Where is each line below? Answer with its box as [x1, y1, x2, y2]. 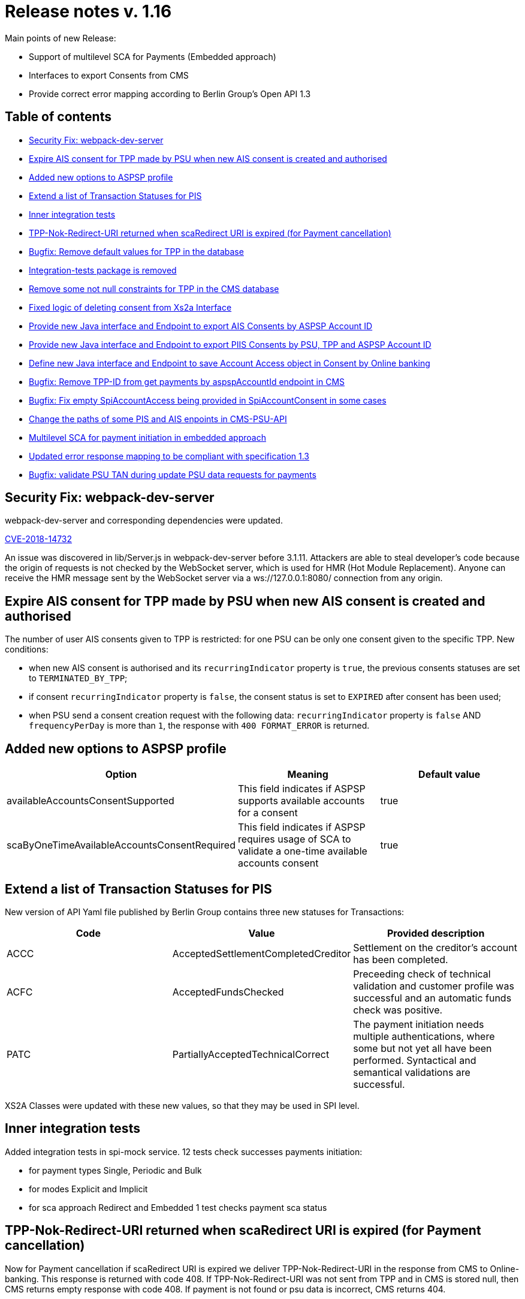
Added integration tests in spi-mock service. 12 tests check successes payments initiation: [5, 1146, 363, 1157]
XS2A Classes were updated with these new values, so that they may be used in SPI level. [5, 1100, 360, 1111]
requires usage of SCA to [237, 833, 351, 846]
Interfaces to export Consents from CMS [29, 70, 189, 80]
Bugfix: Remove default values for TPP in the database [29, 246, 244, 257]
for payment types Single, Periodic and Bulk [29, 1165, 202, 1175]
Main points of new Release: [5, 32, 116, 43]
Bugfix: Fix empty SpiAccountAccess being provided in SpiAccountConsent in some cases [29, 395, 387, 405]
